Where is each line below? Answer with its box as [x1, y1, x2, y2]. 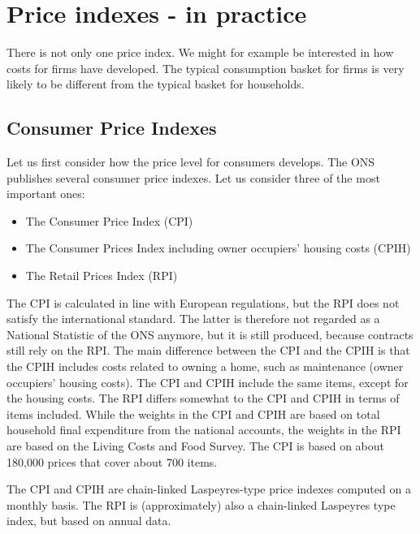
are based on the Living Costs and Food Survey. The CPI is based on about [6, 437, 385, 454]
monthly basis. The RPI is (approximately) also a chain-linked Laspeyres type [6, 496, 396, 513]
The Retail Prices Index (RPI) [25, 267, 178, 284]
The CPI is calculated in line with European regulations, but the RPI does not [6, 294, 400, 311]
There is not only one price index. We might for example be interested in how [6, 44, 394, 61]
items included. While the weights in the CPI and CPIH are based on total [6, 405, 380, 422]
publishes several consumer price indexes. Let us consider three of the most [6, 169, 380, 186]
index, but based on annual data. [6, 512, 171, 529]
